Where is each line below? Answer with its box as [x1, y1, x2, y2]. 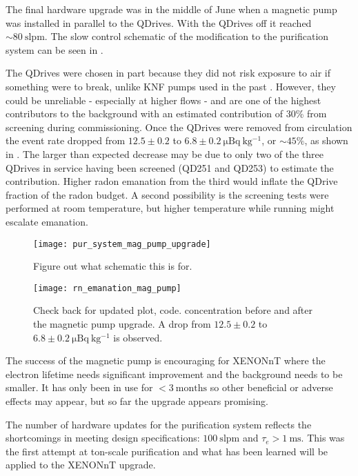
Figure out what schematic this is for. [33, 259, 192, 273]
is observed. [113, 330, 163, 344]
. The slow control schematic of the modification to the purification [44, 29, 329, 43]
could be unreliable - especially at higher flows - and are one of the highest [6, 92, 321, 107]
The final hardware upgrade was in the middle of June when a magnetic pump [6, 2, 337, 16]
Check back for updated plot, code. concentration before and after [33, 303, 313, 317]
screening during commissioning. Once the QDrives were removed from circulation [6, 119, 352, 134]
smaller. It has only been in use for [6, 380, 153, 395]
